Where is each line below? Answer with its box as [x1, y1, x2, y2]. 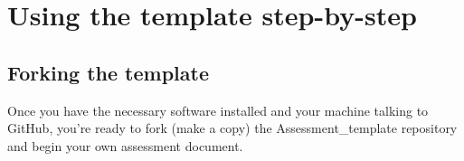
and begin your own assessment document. [7, 136, 243, 155]
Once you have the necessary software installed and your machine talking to [7, 100, 429, 119]
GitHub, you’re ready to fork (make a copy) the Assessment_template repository [7, 118, 458, 137]
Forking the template [7, 58, 209, 86]
